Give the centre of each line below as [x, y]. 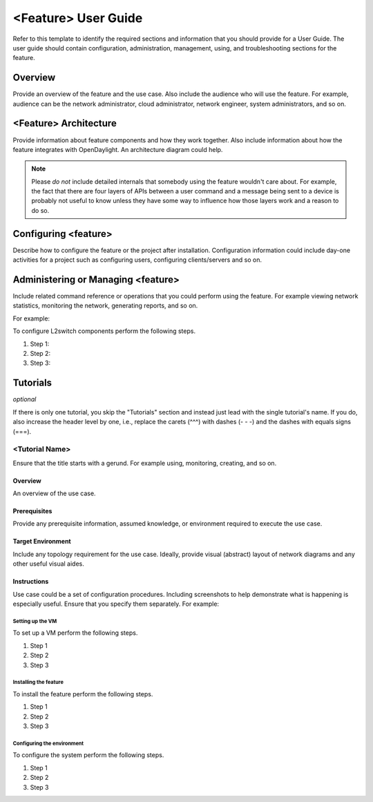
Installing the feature [38, 682]
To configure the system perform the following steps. [88, 755]
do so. [40, 210]
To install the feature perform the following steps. [83, 694]
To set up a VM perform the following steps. [75, 633]
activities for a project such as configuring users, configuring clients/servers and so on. [137, 260]
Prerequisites [32, 511]
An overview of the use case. [54, 493]
